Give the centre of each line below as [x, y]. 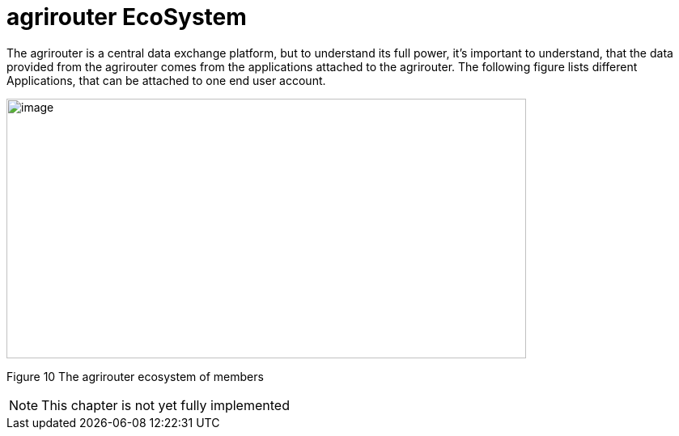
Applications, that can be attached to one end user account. [166, 80]
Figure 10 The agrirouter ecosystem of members [135, 376]
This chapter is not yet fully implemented [166, 405]
